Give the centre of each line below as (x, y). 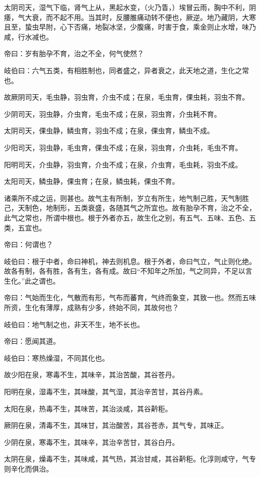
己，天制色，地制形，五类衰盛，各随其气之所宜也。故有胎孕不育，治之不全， (130, 208)
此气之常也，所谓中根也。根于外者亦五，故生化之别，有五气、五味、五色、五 (130, 217)
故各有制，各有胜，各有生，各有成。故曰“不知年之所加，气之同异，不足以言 (128, 271)
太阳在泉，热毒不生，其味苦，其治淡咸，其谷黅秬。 (88, 408)
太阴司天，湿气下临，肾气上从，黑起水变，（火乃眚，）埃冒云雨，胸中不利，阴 (130, 7)
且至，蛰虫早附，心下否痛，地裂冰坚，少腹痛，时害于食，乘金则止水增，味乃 (130, 27)
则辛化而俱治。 (28, 468)
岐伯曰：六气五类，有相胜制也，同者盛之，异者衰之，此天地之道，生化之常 (126, 70)
